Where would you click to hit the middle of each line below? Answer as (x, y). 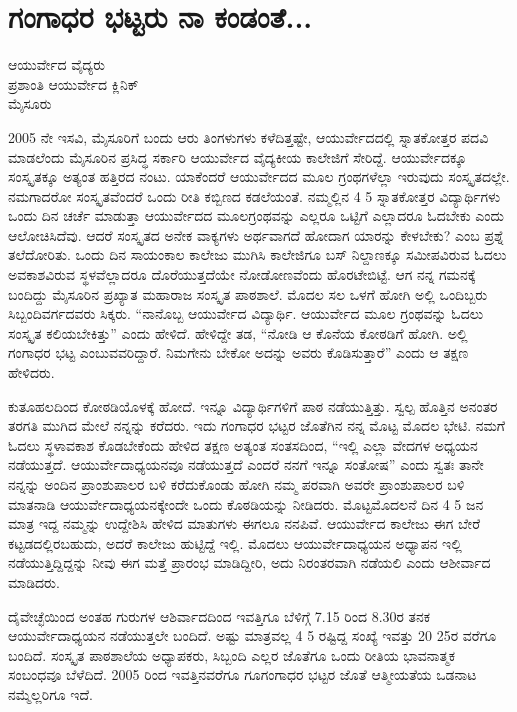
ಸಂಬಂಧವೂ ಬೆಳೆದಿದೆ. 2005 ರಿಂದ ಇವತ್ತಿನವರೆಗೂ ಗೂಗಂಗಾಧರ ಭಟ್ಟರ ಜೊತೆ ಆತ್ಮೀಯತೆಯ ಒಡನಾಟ (242, 674)
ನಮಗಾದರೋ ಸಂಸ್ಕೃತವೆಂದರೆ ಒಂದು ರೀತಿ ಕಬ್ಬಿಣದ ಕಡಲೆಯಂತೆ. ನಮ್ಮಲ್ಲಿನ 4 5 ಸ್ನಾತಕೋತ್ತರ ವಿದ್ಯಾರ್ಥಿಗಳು (254, 195)
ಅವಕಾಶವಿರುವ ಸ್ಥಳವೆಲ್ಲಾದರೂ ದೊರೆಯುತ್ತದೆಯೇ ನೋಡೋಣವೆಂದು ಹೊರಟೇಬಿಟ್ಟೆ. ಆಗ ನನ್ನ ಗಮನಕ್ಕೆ (242, 274)
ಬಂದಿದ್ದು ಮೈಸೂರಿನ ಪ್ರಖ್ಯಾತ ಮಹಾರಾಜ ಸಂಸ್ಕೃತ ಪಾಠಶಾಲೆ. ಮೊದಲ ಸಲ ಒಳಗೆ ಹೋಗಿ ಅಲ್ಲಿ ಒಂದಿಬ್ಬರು (248, 293)
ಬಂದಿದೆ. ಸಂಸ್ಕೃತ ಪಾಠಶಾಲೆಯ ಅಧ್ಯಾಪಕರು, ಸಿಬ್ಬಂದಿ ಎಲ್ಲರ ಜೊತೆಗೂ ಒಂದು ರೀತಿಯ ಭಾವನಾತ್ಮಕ (232, 654)
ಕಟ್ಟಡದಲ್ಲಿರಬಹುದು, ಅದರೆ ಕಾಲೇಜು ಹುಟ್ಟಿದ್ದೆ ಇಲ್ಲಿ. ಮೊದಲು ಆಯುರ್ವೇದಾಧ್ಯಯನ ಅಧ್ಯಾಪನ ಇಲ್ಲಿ (235, 542)
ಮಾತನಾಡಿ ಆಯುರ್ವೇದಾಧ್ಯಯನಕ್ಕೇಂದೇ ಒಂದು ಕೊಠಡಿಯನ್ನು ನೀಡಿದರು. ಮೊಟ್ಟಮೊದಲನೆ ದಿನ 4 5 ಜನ (246, 503)
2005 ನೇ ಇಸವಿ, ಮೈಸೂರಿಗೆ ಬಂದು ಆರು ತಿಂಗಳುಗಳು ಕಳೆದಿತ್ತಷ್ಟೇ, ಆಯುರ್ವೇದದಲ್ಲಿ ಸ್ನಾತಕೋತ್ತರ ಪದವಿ (248, 136)
